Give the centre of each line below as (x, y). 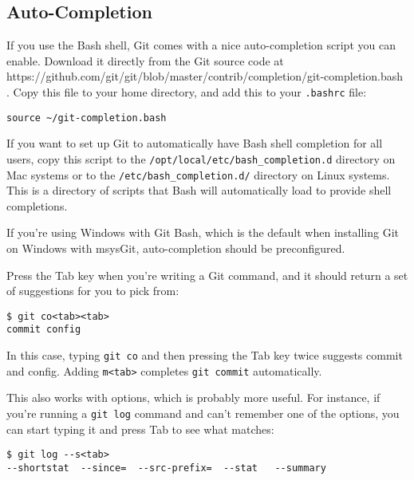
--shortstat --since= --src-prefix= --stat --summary (166, 468)
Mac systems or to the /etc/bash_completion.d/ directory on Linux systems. (198, 174)
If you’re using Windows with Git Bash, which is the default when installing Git (203, 232)
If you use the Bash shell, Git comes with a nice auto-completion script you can (201, 45)
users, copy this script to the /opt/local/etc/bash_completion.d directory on (201, 158)
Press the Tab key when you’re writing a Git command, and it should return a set (207, 275)
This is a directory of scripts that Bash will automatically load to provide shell (199, 190)
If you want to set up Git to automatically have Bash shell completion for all (195, 143)
